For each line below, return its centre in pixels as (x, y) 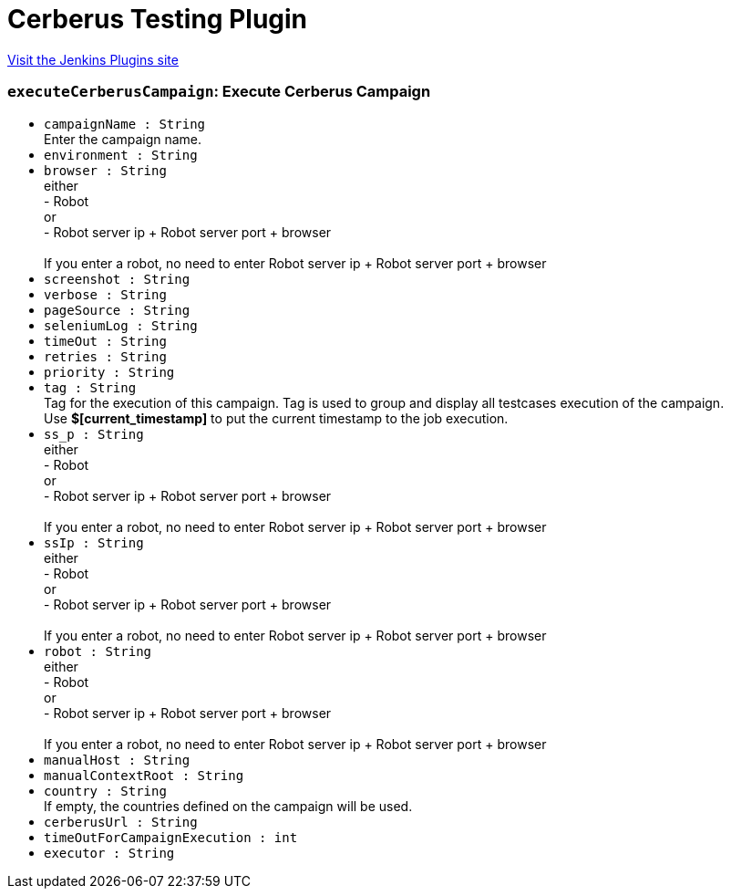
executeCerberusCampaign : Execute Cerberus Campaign (219, 92)
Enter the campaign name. (123, 139)
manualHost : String (117, 760)
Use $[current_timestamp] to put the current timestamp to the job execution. (276, 418)
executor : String (109, 853)
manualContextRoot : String (144, 775)
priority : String (109, 372)
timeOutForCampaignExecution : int (171, 837)
